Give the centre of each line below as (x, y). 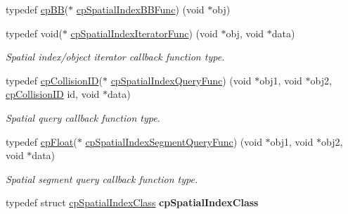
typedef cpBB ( (37, 9)
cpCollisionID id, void (53, 94)
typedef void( (34, 33)
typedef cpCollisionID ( (54, 80)
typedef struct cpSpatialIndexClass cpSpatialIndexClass (132, 202)
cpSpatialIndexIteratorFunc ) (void (144, 33)
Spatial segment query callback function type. (102, 178)
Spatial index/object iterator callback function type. (115, 57)
